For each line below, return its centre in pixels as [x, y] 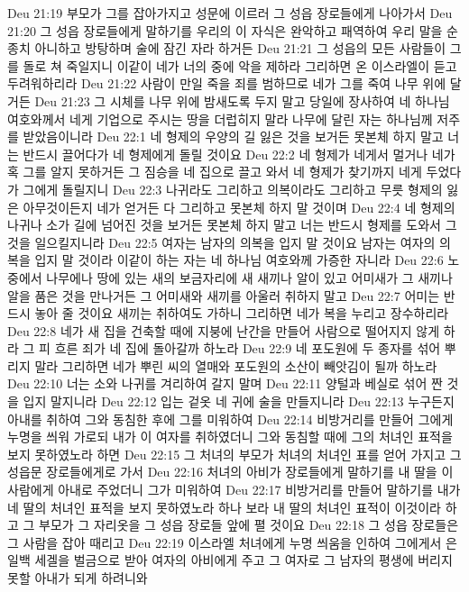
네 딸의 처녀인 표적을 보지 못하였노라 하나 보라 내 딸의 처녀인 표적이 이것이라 [224, 507]
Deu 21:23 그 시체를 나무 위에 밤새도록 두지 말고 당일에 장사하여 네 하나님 [242, 100]
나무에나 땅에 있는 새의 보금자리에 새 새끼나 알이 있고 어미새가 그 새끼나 [249, 277]
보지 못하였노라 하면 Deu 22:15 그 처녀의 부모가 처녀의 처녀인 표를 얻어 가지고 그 [234, 454]
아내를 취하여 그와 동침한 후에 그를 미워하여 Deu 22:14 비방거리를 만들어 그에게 [230, 419]
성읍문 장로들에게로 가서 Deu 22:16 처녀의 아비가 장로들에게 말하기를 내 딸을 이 [230, 472]
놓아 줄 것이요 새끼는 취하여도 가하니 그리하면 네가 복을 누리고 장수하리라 [242, 313]
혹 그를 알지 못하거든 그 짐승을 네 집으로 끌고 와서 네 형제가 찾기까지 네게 [215, 172]
